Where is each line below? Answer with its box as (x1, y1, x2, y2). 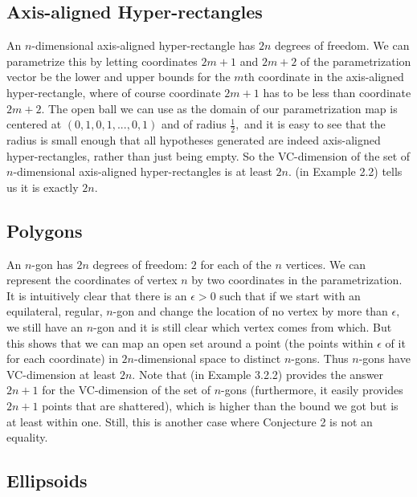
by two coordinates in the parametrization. (191, 271, 403, 288)
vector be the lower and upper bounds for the (6, 68, 231, 85)
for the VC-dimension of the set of (42, 381, 211, 398)
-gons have (358, 350, 411, 367)
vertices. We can (285, 255, 366, 272)
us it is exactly (6, 178, 79, 195)
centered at (6, 116, 62, 132)
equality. (6, 429, 48, 446)
